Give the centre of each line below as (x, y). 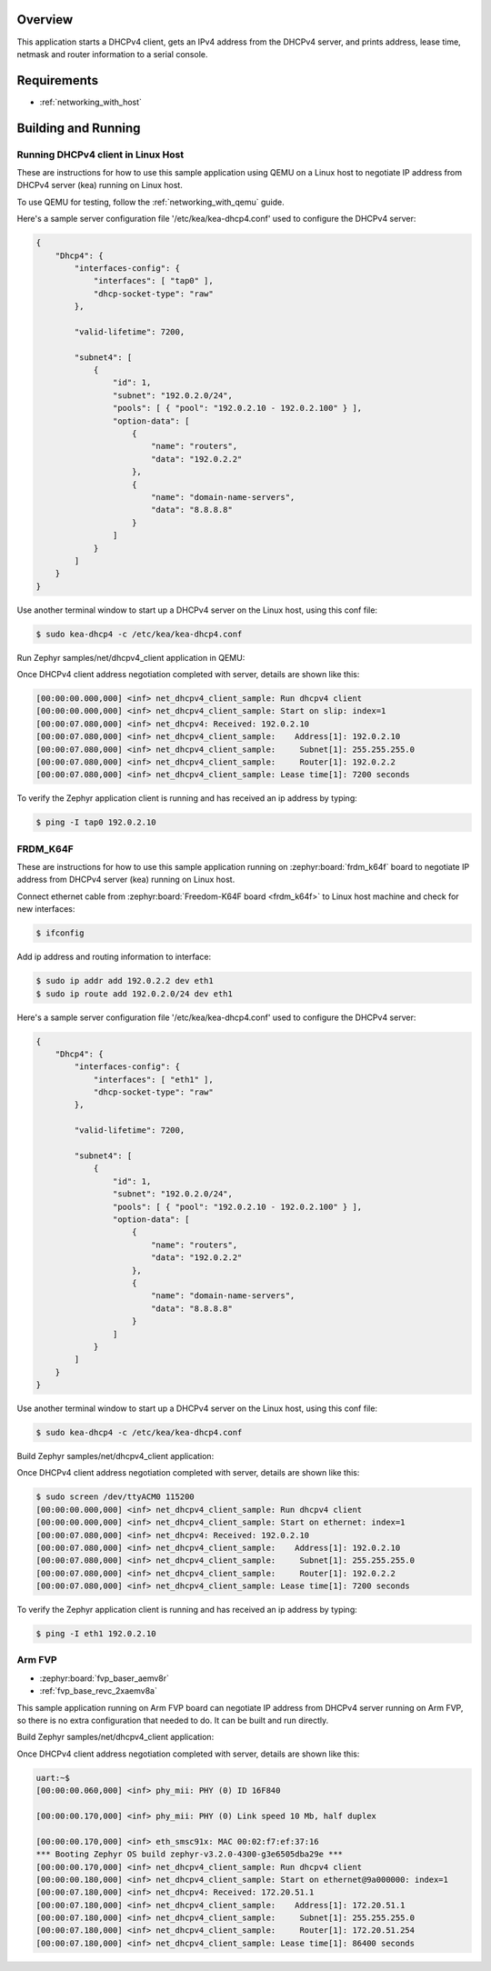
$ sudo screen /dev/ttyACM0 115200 (115, 1497)
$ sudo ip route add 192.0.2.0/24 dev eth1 (135, 994)
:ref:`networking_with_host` (91, 102)
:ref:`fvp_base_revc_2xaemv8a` (99, 1691)
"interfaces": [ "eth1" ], (153, 1079)
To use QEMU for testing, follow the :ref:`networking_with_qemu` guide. (151, 202)
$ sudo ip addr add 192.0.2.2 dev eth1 (125, 981)
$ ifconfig (60, 933)
